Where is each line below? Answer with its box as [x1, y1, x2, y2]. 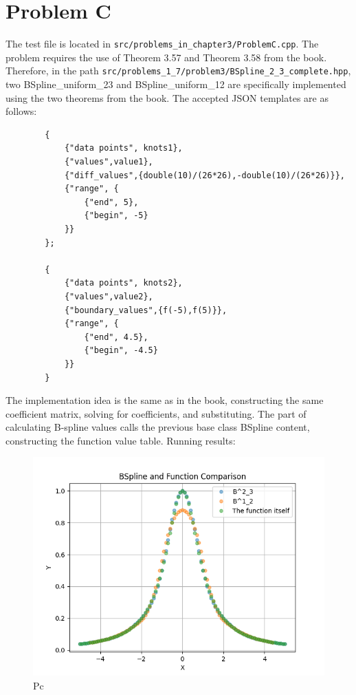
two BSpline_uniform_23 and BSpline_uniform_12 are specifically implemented [5, 77, 346, 92]
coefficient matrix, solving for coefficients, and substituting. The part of [5, 406, 307, 420]
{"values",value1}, [64, 157, 153, 167]
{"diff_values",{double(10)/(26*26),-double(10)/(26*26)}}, [64, 170, 345, 180]
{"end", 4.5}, [84, 332, 148, 342]
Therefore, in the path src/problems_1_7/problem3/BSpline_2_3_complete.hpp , [5, 63, 351, 78]
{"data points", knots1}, [64, 143, 183, 153]
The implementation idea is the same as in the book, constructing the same [5, 393, 324, 407]
